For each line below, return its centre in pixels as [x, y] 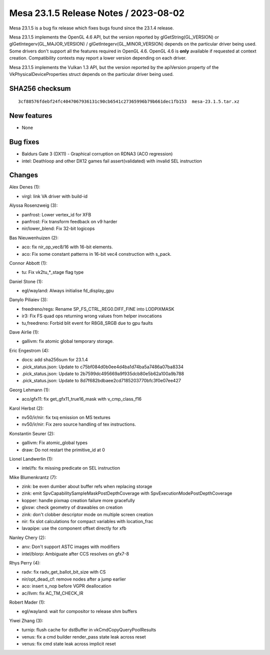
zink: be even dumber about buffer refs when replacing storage [87, 487]
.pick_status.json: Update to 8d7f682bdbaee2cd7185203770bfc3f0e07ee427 [101, 381]
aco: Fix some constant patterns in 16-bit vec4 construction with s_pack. [97, 254]
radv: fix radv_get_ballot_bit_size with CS [64, 572]
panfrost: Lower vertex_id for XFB [56, 214]
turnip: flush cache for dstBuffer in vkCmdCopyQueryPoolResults [89, 630]
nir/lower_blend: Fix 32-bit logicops [58, 229]
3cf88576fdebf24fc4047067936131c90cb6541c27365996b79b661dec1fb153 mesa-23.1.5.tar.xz [129, 102]
